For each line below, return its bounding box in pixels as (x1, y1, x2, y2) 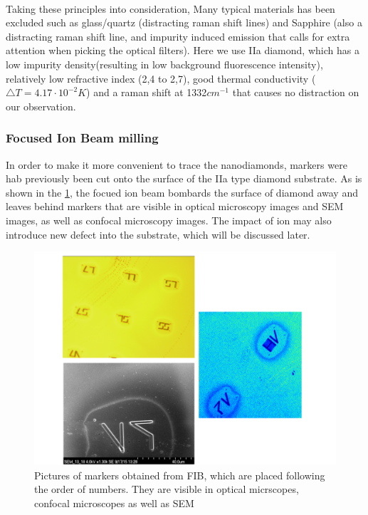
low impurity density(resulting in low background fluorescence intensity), (6, 56, 323, 71)
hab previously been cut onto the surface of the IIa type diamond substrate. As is (6, 171, 362, 186)
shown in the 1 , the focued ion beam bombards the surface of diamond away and (6, 184, 358, 199)
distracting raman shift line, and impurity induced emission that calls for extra (6, 28, 350, 43)
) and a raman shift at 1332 (86, 85, 207, 100)
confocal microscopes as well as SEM (34, 495, 194, 510)
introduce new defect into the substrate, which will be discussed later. (6, 227, 310, 241)
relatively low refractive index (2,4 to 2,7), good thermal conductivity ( (6, 71, 316, 85)
